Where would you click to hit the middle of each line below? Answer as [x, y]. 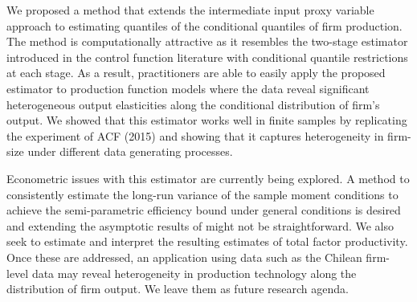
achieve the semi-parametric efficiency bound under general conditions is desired [204, 210]
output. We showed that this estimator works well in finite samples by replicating [207, 120]
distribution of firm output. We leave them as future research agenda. [178, 289]
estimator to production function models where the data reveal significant [188, 88]
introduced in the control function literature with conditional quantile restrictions [207, 57]
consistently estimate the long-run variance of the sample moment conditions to [202, 194]
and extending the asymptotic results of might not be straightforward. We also [200, 225]
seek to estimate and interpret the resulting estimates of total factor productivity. [207, 241]
